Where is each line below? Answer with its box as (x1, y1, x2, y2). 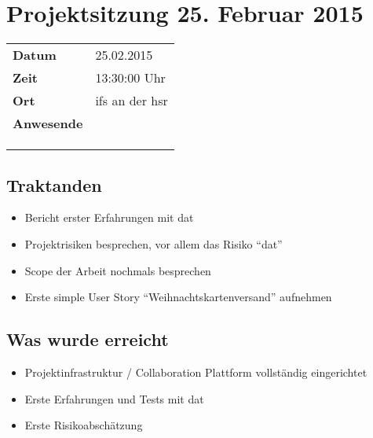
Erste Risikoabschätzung (24, 417, 143, 433)
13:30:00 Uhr (95, 68, 166, 87)
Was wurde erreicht (6, 327, 169, 352)
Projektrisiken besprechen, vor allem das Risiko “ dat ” (24, 235, 283, 252)
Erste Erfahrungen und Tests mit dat (24, 390, 204, 407)
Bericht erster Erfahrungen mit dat (24, 209, 194, 226)
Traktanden (6, 172, 102, 197)
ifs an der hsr (95, 91, 168, 110)
